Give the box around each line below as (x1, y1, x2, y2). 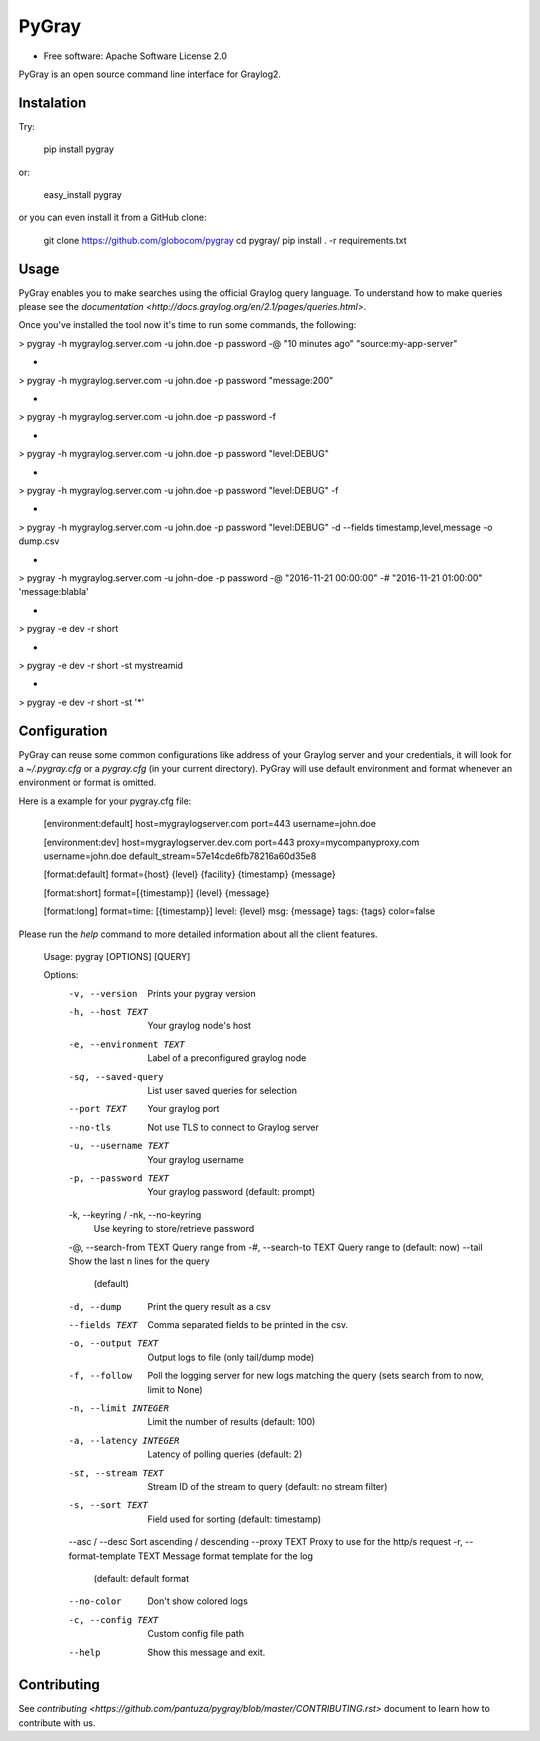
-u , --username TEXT (68, 1140, 170, 1152)
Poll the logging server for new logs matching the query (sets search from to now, (147, 1370, 484, 1382)
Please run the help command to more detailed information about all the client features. (18, 928, 379, 940)
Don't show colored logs (147, 1595, 249, 1607)
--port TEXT (68, 1103, 127, 1115)
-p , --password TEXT (68, 1172, 170, 1184)
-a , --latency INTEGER (68, 1435, 180, 1446)
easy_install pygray (43, 189, 122, 201)
